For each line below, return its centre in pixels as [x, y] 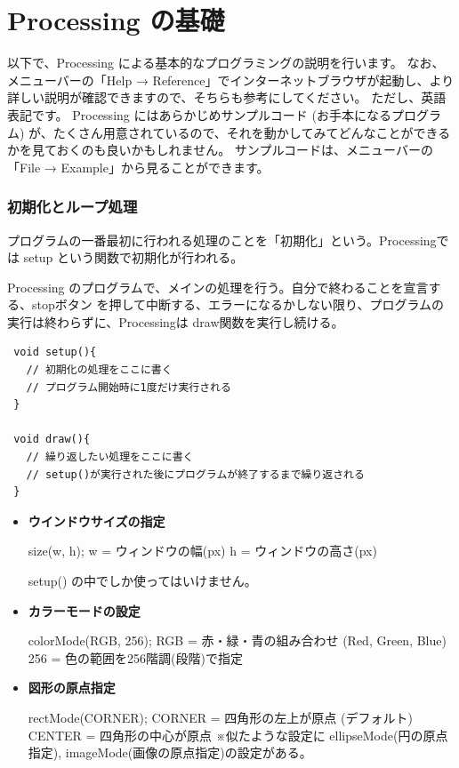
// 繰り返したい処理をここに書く [110, 457]
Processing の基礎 [116, 20]
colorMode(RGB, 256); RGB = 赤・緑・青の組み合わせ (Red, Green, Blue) [237, 640]
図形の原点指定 [72, 688]
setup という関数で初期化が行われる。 [133, 257]
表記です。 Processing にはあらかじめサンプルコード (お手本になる [199, 114]
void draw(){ [52, 440]
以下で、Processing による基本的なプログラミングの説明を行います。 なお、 [226, 63]
